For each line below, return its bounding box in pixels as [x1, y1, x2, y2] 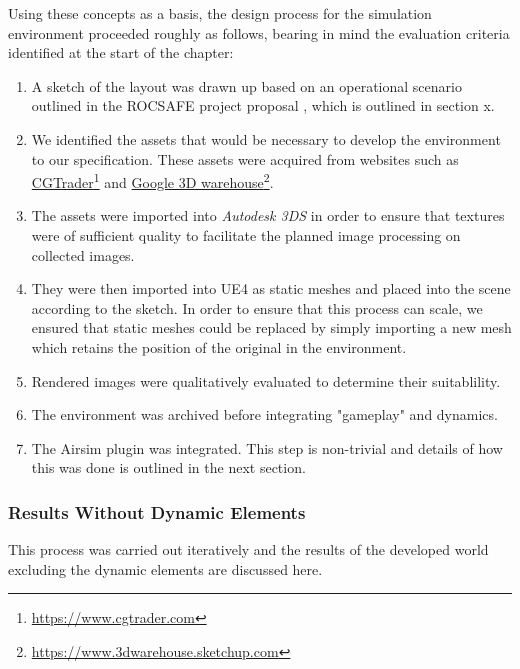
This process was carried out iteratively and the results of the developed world [8, 539, 489, 560]
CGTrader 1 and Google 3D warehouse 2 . [31, 169, 274, 192]
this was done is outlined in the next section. [31, 457, 306, 478]
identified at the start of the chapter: [8, 42, 234, 63]
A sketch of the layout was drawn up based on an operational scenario [31, 75, 462, 96]
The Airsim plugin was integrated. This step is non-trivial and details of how [31, 437, 503, 458]
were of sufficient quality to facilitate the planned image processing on [31, 225, 461, 245]
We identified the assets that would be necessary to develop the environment [31, 128, 501, 149]
